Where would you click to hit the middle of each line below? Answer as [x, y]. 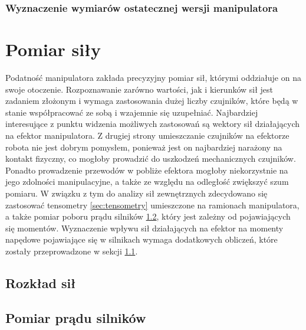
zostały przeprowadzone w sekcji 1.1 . [72, 251]
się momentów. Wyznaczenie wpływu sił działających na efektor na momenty [144, 228]
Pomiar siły [53, 49]
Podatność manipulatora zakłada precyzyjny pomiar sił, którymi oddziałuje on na [153, 77]
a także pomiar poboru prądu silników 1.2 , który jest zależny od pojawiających [148, 216]
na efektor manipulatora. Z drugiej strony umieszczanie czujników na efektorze [147, 135]
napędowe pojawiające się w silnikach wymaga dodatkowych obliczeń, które [142, 239]
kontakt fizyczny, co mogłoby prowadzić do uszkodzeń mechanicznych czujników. [151, 159]
